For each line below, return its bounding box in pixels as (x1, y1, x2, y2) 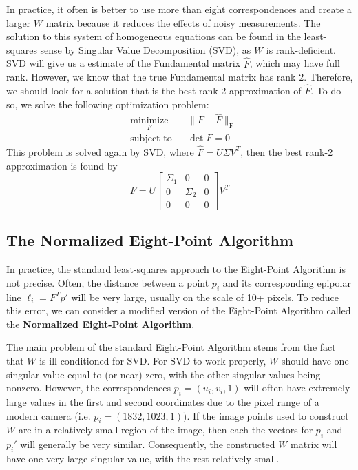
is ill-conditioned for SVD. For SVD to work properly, (39, 354, 266, 368)
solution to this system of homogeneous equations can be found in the (6, 29, 301, 43)
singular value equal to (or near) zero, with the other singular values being (6, 367, 321, 381)
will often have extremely (244, 380, 350, 395)
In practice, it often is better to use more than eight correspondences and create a (6, 2, 352, 16)
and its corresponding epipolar (222, 275, 351, 289)
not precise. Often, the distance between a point (6, 275, 209, 289)
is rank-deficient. (266, 42, 336, 57)
